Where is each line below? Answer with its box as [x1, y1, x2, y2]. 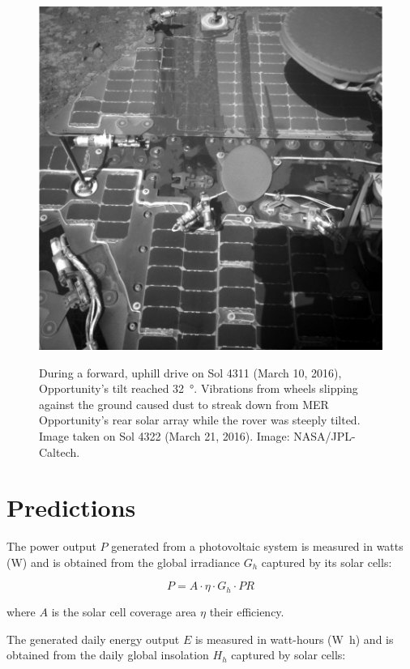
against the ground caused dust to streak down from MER [39, 395, 329, 412]
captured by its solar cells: [261, 553, 392, 570]
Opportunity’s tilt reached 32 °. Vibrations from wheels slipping [39, 380, 358, 397]
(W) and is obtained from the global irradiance [6, 553, 241, 570]
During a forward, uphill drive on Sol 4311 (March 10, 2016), [39, 364, 342, 381]
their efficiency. [209, 603, 284, 620]
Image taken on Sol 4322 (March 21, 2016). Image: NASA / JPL [39, 427, 352, 444]
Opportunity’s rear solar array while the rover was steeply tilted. [39, 411, 361, 428]
